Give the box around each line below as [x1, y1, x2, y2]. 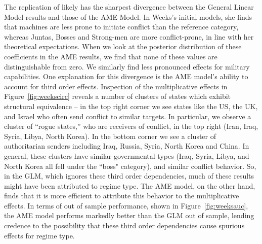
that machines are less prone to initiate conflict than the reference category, [4, 21, 239, 32]
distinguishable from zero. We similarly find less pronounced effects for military [4, 61, 250, 72]
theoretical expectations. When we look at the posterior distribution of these [4, 41, 242, 52]
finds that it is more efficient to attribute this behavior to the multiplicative [4, 190, 239, 201]
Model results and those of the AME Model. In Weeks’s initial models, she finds [4, 11, 252, 22]
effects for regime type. [4, 230, 75, 240]
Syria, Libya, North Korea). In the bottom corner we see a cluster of [4, 130, 216, 141]
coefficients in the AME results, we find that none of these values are [4, 51, 217, 61]
